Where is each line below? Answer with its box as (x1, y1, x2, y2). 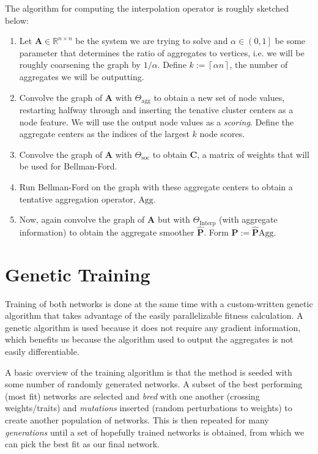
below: (5, 13, 29, 26)
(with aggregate (219, 213, 278, 226)
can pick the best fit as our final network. (5, 437, 160, 450)
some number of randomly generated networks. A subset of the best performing (5, 378, 303, 390)
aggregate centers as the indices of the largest (19, 127, 190, 140)
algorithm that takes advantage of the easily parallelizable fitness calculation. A (5, 309, 303, 322)
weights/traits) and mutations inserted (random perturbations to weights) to (5, 401, 292, 414)
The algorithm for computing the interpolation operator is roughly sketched (5, 2, 289, 14)
